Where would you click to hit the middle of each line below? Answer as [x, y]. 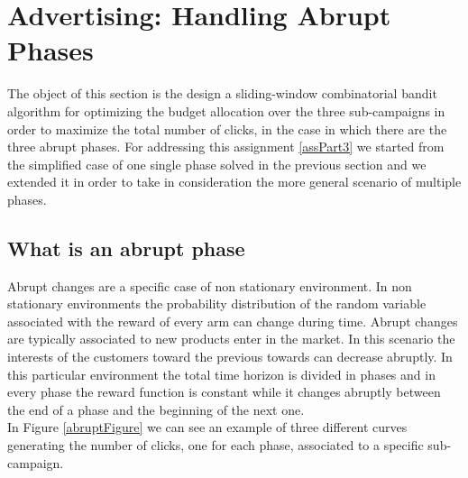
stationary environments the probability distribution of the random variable [217, 303]
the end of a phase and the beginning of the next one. [156, 409]
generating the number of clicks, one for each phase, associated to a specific [216, 445]
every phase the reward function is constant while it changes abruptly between [224, 392]
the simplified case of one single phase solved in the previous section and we [217, 164]
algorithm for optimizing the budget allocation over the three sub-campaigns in [226, 110]
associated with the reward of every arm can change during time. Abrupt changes [233, 321]
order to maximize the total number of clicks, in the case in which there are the [227, 129]
